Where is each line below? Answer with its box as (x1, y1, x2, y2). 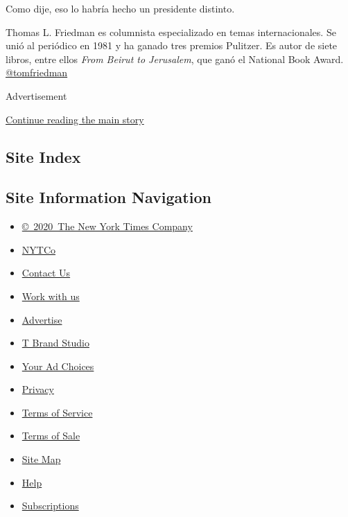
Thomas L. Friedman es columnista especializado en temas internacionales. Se (6, 24, 336, 39)
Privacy (21, 382, 54, 396)
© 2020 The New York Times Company (21, 219, 193, 234)
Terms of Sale (21, 428, 80, 443)
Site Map (21, 452, 61, 466)
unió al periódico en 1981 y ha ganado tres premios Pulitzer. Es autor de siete (6, 38, 338, 53)
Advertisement (6, 88, 67, 103)
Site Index (6, 146, 81, 167)
